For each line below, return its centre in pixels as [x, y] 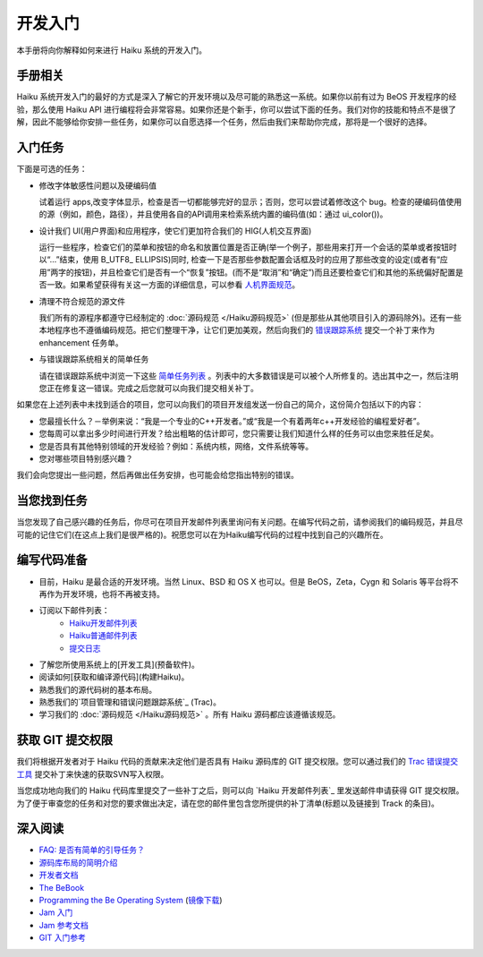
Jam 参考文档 [64, 925]
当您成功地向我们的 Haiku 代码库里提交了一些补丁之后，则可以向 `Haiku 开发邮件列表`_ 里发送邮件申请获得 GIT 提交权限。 [240, 790]
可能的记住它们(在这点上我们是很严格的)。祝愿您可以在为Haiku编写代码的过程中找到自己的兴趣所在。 [202, 534]
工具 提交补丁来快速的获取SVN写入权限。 [93, 773]
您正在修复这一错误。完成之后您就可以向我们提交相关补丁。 [148, 388]
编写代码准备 [52, 560]
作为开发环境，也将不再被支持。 [105, 594]
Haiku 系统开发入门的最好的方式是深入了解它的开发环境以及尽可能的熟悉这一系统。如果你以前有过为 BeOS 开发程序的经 [237, 97]
